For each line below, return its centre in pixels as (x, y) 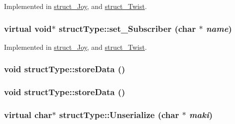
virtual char (28, 115)
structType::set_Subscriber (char (127, 28)
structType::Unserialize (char (119, 115)
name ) (219, 28)
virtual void (28, 28)
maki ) (201, 115)
